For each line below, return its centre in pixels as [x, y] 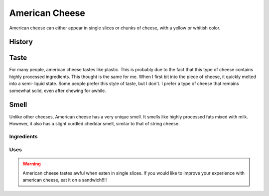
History [21, 42]
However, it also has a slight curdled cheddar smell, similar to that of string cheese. [94, 123]
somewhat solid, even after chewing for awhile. [58, 91]
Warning [32, 164]
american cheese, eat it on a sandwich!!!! [65, 180]
